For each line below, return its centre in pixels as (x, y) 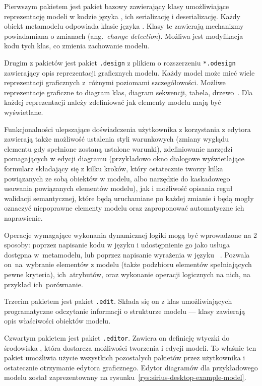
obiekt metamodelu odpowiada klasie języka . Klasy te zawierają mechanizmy (124, 26)
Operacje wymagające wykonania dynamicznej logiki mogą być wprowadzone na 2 (131, 235)
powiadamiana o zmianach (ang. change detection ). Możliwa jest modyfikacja (124, 36)
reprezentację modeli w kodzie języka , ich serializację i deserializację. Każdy (122, 16)
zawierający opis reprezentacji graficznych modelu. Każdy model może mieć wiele (129, 72)
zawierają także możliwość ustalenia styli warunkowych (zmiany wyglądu (116, 139)
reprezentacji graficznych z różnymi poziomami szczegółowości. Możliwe (115, 82)
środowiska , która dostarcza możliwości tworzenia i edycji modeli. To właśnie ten (130, 347)
